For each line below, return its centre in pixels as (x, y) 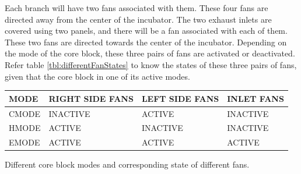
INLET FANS (256, 98)
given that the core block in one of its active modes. (97, 76)
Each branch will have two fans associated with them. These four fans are (136, 8)
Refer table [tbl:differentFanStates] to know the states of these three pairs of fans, (151, 64)
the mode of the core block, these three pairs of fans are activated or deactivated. (150, 53)
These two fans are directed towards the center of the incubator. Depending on (146, 42)
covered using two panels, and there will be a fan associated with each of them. (146, 31)
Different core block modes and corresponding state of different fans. (127, 164)
